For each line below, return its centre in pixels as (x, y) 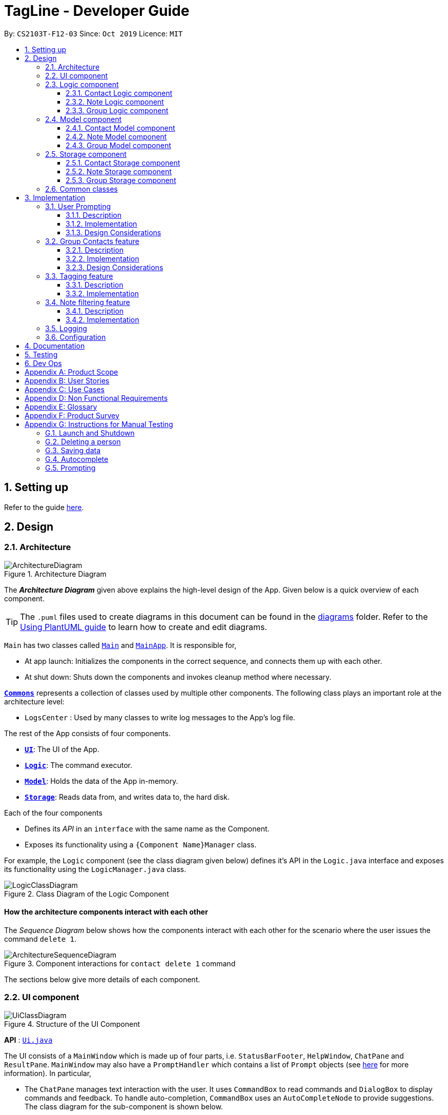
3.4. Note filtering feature (88, 302)
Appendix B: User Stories (67, 380)
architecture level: (34, 701)
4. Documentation (55, 346)
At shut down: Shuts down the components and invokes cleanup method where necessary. (178, 677)
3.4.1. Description (95, 311)
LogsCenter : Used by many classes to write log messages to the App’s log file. (160, 717)
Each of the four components (53, 813)
